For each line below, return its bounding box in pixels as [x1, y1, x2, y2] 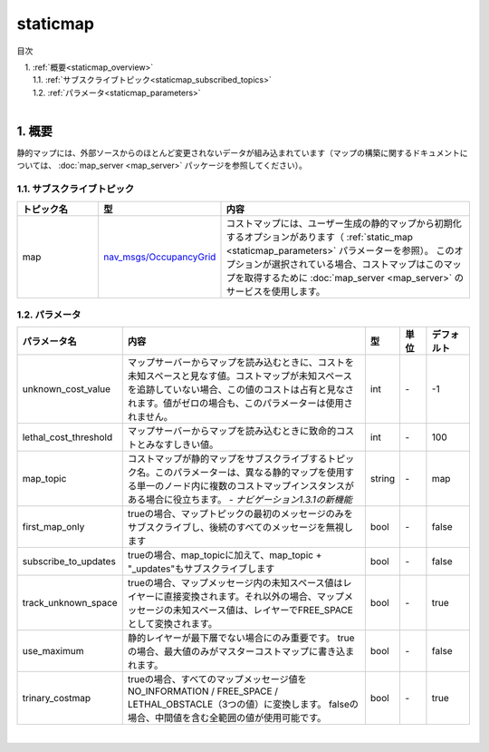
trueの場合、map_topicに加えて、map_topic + [127, 549, 322, 562]
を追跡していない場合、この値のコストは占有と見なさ [127, 384, 355, 396]
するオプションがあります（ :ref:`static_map [225, 230, 414, 243]
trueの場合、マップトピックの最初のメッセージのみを [127, 508, 353, 521]
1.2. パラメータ [16, 308, 81, 321]
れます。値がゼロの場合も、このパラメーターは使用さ [127, 397, 353, 410]
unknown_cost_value [22, 383, 111, 396]
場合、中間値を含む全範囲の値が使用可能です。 [127, 712, 327, 725]
